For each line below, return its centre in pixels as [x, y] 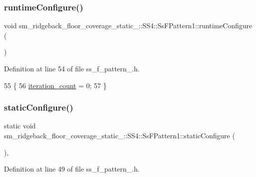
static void [20, 126]
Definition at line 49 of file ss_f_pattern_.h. [72, 169]
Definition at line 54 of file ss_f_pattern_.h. [72, 68]
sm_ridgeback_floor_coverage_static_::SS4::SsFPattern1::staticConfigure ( [120, 135]
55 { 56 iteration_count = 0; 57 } [55, 85]
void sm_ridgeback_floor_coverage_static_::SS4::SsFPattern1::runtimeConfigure [128, 26]
